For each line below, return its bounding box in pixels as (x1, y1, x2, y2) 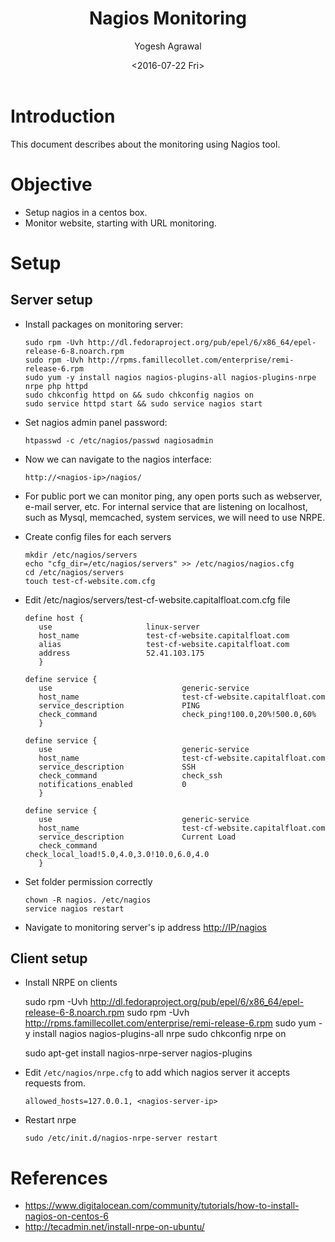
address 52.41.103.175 (38, 648, 205, 658)
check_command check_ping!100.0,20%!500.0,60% (38, 709, 317, 719)
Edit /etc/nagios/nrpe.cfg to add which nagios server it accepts (24, 1067, 291, 1079)
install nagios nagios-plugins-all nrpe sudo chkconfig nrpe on (32, 1028, 287, 1040)
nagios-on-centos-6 (24, 1210, 110, 1222)
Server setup (10, 292, 93, 309)
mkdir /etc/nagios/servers (24, 550, 138, 560)
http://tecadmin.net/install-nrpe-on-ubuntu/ (24, 1221, 205, 1233)
